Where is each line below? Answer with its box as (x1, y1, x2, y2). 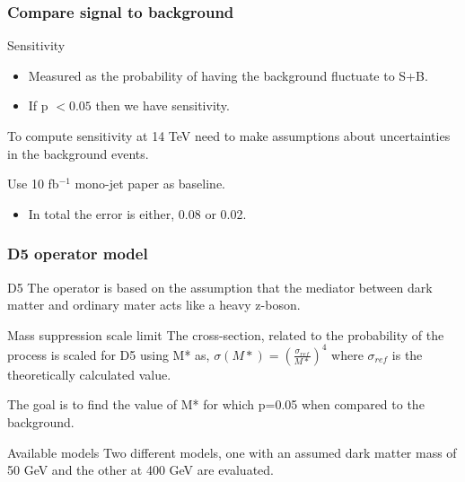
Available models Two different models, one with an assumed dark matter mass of (7, 443, 457, 461)
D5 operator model (7, 242, 148, 265)
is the (391, 345, 423, 364)
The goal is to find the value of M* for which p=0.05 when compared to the (7, 395, 425, 414)
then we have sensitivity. (95, 96, 230, 115)
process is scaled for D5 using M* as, (7, 345, 210, 364)
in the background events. (7, 144, 149, 162)
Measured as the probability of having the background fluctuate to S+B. (28, 66, 428, 84)
